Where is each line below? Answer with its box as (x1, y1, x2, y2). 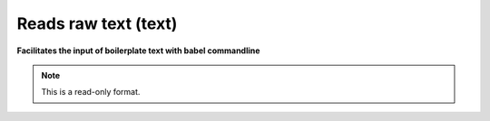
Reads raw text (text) (16, 14, 178, 33)
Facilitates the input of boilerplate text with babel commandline (16, 45, 260, 56)
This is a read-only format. (41, 87, 141, 98)
